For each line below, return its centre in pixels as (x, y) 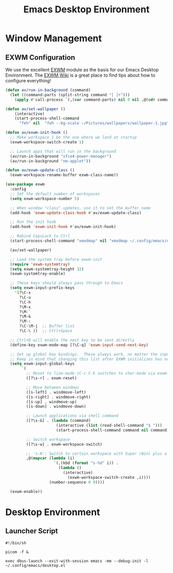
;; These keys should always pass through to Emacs (67, 283)
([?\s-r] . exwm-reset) (51, 378)
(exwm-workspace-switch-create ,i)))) (109, 477)
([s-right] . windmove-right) (58, 397)
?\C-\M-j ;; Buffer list (47, 326)
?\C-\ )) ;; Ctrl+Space (46, 331)
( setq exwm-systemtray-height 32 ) (47, 269)
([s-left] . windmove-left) (56, 392)
